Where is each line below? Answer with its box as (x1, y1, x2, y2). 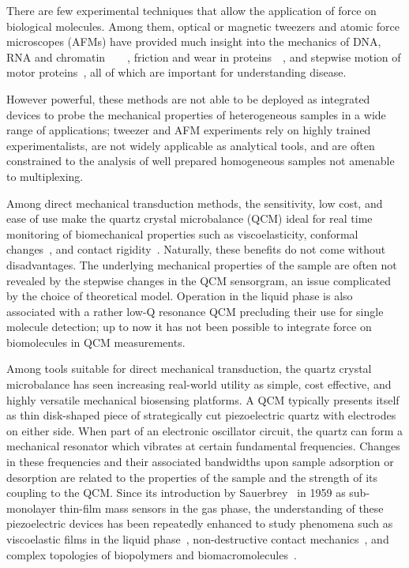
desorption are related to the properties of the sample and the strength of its (6, 468, 378, 485)
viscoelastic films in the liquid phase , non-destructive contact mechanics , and (6, 531, 389, 547)
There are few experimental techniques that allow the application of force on (6, 2, 377, 18)
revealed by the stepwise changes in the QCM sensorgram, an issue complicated (6, 272, 392, 288)
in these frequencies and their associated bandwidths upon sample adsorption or (6, 453, 394, 470)
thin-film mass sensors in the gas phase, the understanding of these (59, 499, 384, 516)
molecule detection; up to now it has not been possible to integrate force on (6, 318, 372, 335)
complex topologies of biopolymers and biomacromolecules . (6, 546, 297, 562)
